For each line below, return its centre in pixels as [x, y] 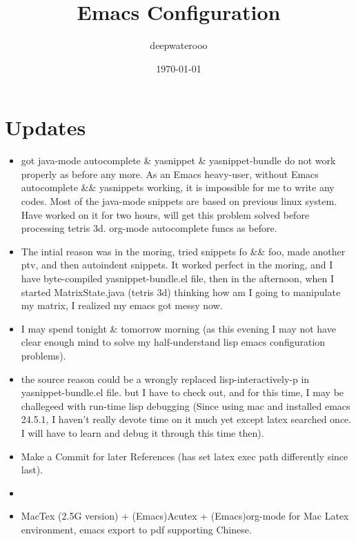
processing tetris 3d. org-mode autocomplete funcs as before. [149, 228]
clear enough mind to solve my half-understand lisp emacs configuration [173, 342]
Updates [46, 127]
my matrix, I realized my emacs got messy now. [122, 305]
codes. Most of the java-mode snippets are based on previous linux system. [179, 201]
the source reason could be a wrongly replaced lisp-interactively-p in [165, 378]
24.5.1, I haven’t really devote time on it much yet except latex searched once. [186, 419]
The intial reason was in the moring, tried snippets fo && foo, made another [183, 251]
